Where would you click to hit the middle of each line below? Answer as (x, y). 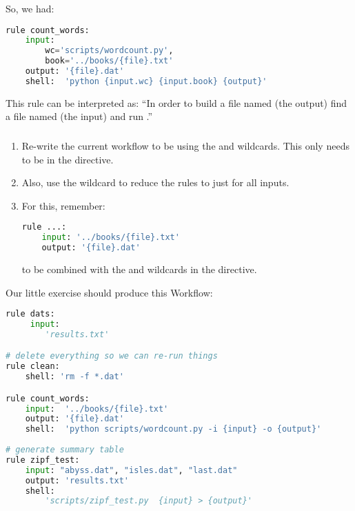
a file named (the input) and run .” (79, 116)
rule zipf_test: (43, 460)
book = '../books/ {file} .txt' (109, 61)
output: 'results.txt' (77, 480)
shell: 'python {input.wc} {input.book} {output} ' (146, 81)
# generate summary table (65, 450)
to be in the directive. (68, 159)
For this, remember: (63, 205)
